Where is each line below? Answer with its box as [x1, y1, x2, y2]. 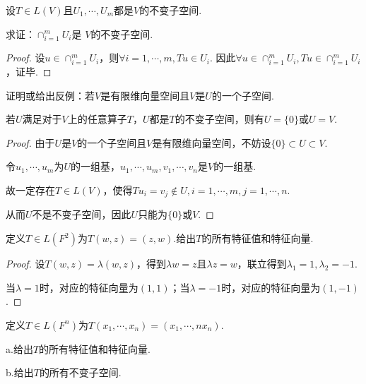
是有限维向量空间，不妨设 [152, 135, 271, 150]
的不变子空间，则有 [175, 112, 264, 126]
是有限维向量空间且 [100, 88, 190, 102]
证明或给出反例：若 [6, 88, 95, 102]
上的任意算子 [67, 112, 127, 126]
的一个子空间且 [77, 135, 147, 150]
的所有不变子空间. [39, 365, 122, 380]
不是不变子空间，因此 [32, 207, 131, 222]
